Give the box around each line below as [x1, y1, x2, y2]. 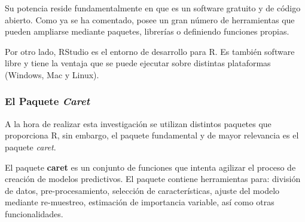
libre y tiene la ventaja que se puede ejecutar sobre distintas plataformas [5, 57, 271, 69]
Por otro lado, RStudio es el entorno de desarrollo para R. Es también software [5, 45, 295, 57]
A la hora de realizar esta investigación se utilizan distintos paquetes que [5, 117, 272, 129]
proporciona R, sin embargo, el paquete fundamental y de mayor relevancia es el [5, 129, 299, 141]
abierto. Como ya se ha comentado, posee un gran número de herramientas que [5, 13, 295, 26]
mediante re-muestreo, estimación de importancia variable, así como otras [5, 196, 274, 208]
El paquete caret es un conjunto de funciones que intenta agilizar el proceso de [5, 161, 296, 173]
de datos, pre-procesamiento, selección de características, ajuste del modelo [5, 184, 280, 196]
